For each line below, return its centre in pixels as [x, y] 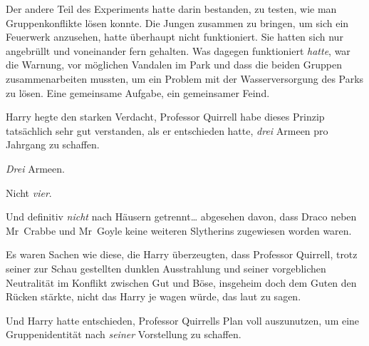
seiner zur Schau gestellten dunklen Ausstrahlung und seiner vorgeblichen [166, 268]
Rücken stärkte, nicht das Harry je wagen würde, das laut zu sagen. [154, 296]
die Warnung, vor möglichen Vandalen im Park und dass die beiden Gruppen [174, 65]
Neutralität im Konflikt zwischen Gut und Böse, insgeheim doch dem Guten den [181, 282]
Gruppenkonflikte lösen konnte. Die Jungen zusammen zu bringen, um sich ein [177, 22]
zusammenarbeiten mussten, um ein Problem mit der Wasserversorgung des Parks [185, 78]
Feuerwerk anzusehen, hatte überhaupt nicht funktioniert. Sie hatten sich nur [175, 37]
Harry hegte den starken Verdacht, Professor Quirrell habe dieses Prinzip [165, 117]
